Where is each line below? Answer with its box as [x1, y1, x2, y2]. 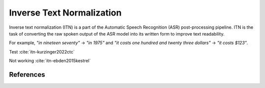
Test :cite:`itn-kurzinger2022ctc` [9, 49, 75, 54]
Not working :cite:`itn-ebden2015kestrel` [9, 58, 91, 64]
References [9, 70, 45, 79]
